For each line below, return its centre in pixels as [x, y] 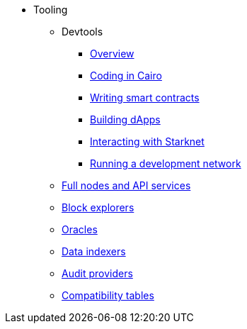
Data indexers [94, 251]
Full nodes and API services [126, 185]
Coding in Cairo [126, 76]
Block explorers [98, 207]
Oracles [80, 229]
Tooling [51, 10]
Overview [112, 54]
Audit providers [97, 273]
